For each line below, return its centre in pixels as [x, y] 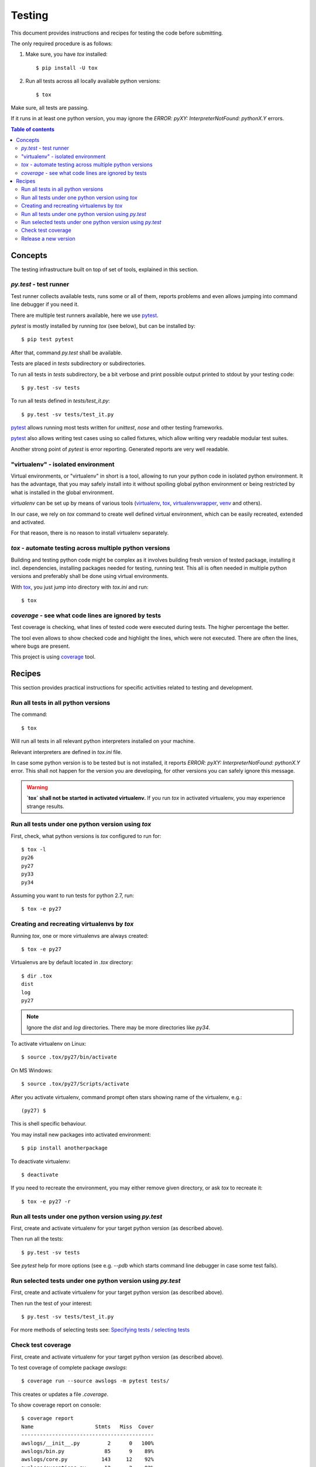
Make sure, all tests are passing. [50, 107]
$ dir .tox [37, 976]
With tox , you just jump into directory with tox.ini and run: [80, 587]
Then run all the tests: [37, 1239]
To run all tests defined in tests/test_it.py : [61, 401]
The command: [29, 714]
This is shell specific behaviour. [49, 1124]
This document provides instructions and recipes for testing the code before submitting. [117, 33]
